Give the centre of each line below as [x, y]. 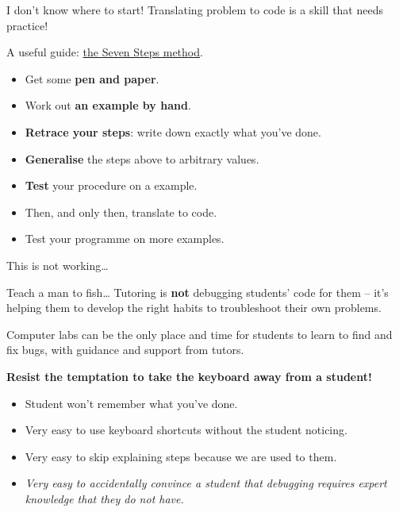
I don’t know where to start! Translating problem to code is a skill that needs [195, 10]
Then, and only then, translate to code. [121, 212]
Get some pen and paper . [92, 78]
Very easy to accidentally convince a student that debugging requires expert [206, 483]
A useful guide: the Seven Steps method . [105, 52]
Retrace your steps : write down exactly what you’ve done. [173, 131]
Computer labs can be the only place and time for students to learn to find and [199, 334]
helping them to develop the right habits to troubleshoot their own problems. [194, 308]
